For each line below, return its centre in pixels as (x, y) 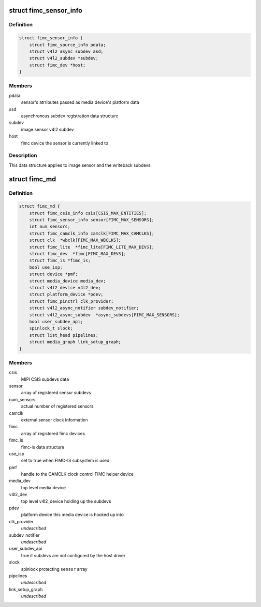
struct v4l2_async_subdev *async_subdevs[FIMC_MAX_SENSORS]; (104, 315)
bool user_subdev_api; (56, 321)
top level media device (43, 487)
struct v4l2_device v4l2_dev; (65, 288)
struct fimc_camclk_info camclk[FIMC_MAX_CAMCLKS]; (92, 233)
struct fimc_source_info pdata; (68, 45)
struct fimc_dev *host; (57, 65)
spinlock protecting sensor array (54, 569)
